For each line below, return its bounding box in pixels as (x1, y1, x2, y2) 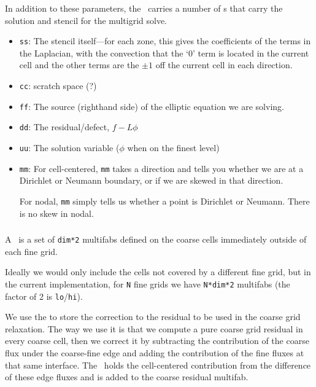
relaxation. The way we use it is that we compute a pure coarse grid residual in (5, 322, 303, 335)
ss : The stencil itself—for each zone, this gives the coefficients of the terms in (19, 34, 311, 47)
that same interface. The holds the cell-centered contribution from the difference (5, 358, 311, 371)
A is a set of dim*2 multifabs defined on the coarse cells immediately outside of (5, 233, 307, 246)
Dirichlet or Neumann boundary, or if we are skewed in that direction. (19, 174, 283, 187)
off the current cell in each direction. (155, 58, 293, 71)
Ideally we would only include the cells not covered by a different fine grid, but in (5, 265, 311, 278)
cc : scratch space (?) (19, 79, 97, 92)
